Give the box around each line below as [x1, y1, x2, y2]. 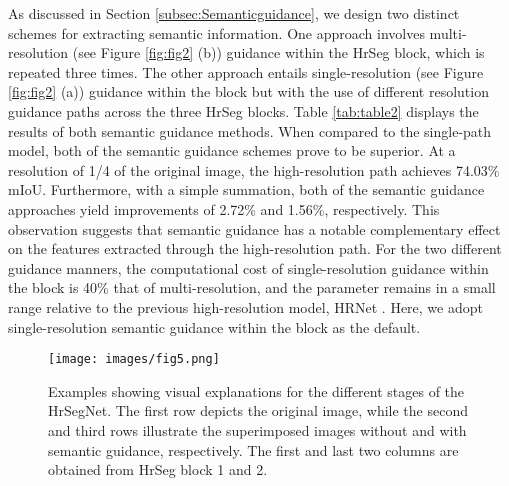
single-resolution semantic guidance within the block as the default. [8, 316, 421, 337]
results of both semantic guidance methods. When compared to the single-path [8, 120, 492, 141]
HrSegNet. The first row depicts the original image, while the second [48, 400, 468, 421]
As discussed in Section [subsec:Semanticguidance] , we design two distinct [8, 3, 460, 23]
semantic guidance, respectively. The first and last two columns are [48, 439, 459, 460]
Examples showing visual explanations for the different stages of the [48, 380, 465, 401]
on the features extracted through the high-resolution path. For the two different [8, 238, 502, 259]
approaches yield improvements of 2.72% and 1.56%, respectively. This [8, 198, 440, 219]
